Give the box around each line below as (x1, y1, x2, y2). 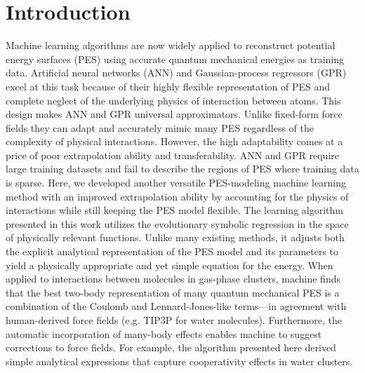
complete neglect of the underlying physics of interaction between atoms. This (6, 93, 341, 107)
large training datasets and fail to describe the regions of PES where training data (6, 161, 359, 176)
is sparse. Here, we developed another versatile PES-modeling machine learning (6, 175, 347, 190)
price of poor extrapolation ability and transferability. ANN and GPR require (6, 147, 339, 162)
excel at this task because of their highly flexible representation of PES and (6, 79, 331, 93)
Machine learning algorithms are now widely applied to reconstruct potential (6, 38, 336, 53)
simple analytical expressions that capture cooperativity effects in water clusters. (6, 353, 353, 368)
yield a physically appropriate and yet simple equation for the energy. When (6, 257, 333, 272)
